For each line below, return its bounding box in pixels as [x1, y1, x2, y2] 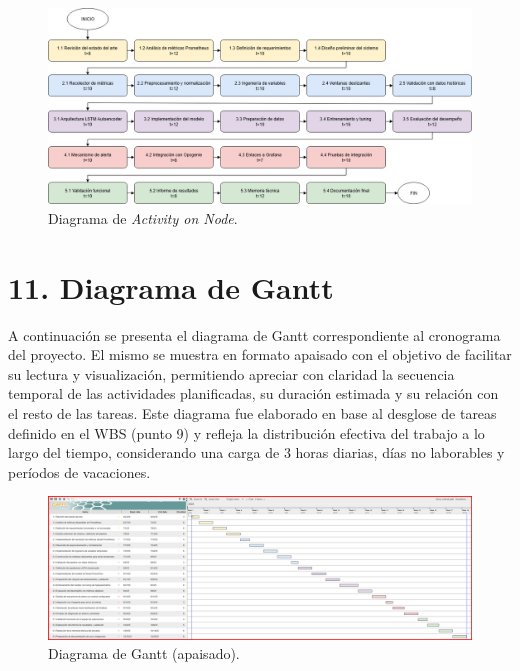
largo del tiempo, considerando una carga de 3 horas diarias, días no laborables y [8, 442, 505, 463]
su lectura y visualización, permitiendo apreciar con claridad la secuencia [8, 363, 455, 384]
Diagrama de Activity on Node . [48, 207, 238, 228]
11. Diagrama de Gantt [8, 266, 334, 307]
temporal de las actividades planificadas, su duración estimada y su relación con [8, 383, 499, 404]
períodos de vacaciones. [8, 461, 151, 482]
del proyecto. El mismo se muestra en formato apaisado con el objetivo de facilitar [8, 344, 512, 365]
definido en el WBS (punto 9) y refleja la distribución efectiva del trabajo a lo [8, 422, 485, 443]
